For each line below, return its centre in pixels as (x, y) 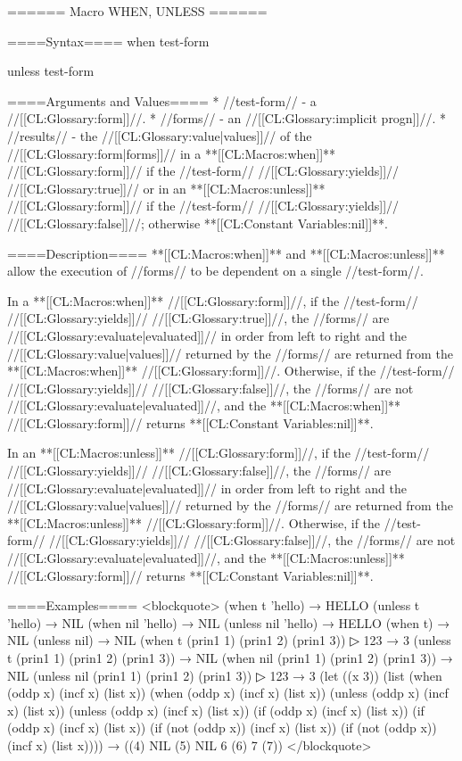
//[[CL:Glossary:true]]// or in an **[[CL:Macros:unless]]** (166, 188)
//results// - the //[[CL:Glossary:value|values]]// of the (160, 135)
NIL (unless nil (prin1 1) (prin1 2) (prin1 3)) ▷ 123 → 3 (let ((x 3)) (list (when (225, 675)
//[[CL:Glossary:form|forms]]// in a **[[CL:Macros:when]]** (172, 153)
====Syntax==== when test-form (108, 41)
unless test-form (51, 71)
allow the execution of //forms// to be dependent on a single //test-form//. (215, 271)
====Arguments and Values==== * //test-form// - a (162, 100)
